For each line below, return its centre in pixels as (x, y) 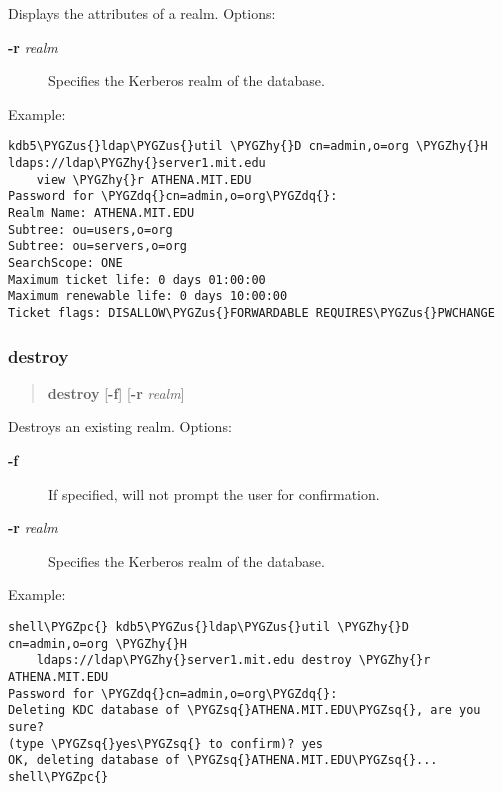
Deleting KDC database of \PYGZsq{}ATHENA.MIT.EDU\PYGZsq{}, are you (244, 710)
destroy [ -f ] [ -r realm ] (116, 392)
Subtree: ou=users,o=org (90, 229)
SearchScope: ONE (65, 262)
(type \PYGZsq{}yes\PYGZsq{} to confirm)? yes (165, 743)
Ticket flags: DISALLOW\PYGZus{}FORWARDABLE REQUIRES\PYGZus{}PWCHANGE (251, 312)
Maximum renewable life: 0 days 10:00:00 (148, 296)
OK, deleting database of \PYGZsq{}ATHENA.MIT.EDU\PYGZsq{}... (223, 760)
